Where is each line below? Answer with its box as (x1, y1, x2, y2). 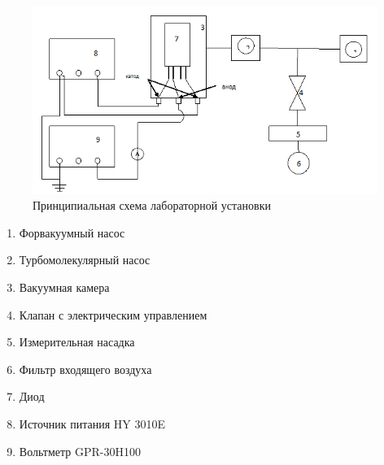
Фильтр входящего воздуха (19, 360, 152, 377)
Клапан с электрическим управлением (19, 306, 207, 323)
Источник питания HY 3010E (19, 415, 165, 432)
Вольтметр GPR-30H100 (19, 442, 141, 459)
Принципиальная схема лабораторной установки (33, 197, 271, 214)
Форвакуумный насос (19, 224, 125, 241)
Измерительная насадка (19, 333, 135, 350)
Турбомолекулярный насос (19, 251, 151, 268)
